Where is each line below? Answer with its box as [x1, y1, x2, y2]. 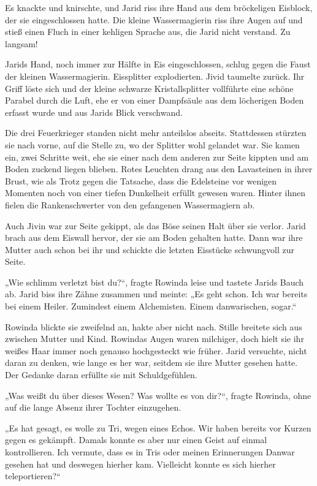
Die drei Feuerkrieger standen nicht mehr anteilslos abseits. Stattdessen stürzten [5, 126, 307, 139]
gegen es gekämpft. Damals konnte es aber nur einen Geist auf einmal [5, 433, 267, 446]
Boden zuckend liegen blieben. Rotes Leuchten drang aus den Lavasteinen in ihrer [5, 162, 313, 175]
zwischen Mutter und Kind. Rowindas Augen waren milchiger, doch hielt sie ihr [5, 332, 304, 345]
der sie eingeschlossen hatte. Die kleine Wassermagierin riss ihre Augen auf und [5, 13, 303, 26]
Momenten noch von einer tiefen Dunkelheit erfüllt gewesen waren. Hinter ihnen [5, 186, 306, 199]
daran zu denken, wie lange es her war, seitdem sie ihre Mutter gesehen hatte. [5, 356, 298, 369]
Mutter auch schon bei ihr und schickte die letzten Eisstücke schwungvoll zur [5, 243, 295, 256]
